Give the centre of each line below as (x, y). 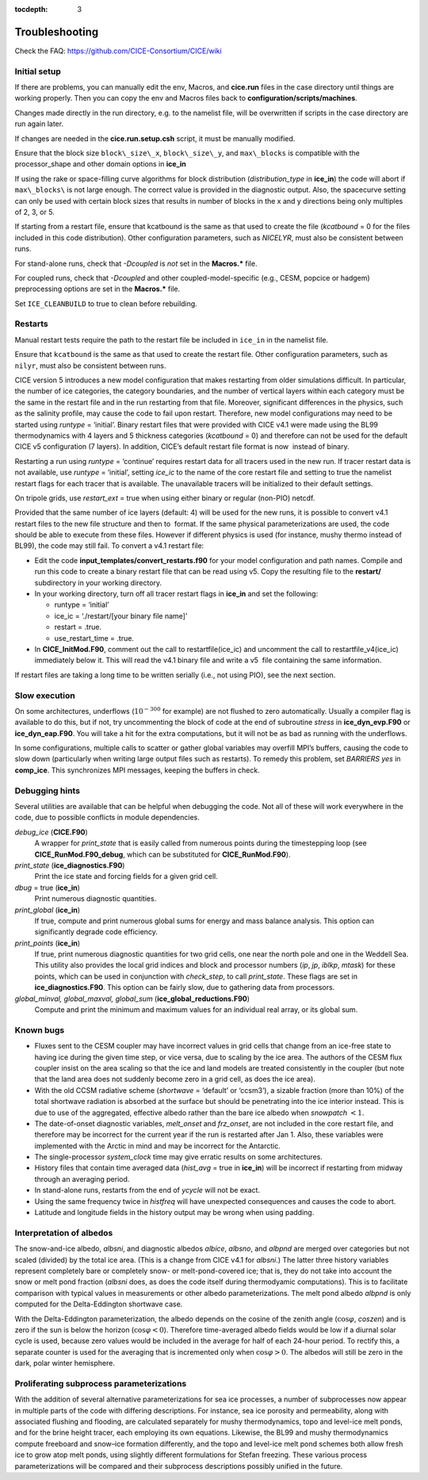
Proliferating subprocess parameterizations (101, 1383)
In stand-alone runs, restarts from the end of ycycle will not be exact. (147, 1191)
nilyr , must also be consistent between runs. (90, 366)
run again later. (39, 124)
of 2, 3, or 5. (34, 212)
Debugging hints (48, 791)
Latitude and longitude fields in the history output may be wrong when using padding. (174, 1213)
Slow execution (45, 696)
